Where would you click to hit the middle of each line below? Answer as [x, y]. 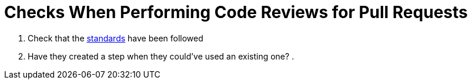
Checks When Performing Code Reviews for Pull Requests [236, 12]
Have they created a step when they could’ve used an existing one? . [161, 56]
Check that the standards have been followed [116, 38]
